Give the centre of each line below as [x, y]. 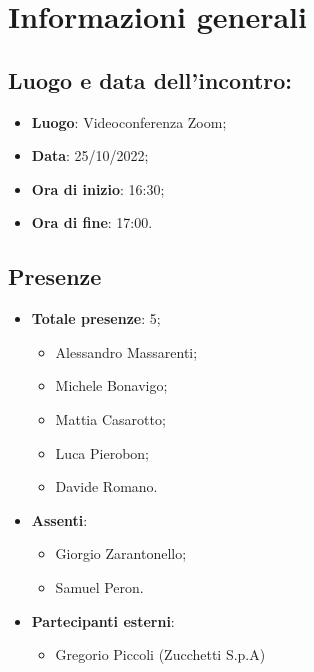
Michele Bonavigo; [111, 385]
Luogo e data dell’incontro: [150, 79]
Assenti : [59, 519]
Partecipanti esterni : [103, 620]
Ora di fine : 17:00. [92, 222]
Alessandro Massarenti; [126, 351]
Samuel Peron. [99, 586]
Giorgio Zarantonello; [121, 553]
